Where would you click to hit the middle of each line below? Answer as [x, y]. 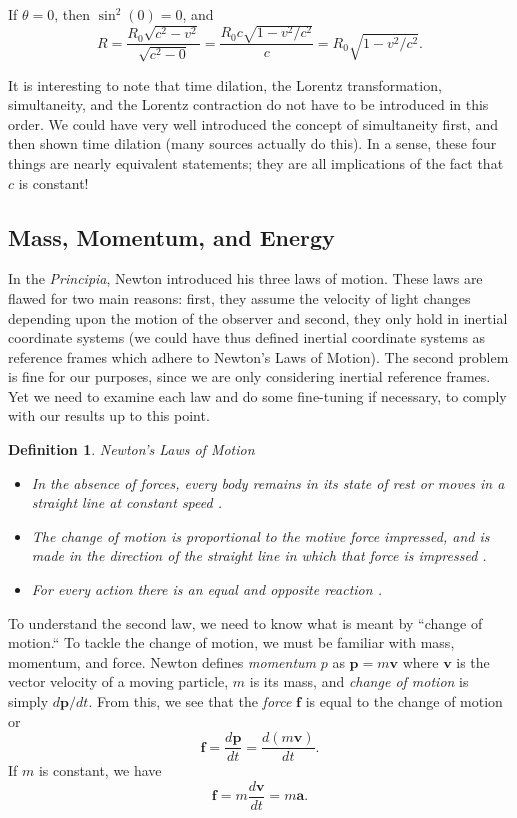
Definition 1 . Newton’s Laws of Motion [131, 449]
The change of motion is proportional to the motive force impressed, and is [260, 535]
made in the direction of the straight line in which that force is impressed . [259, 555]
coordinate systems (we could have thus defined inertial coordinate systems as [247, 337]
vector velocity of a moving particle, [118, 681]
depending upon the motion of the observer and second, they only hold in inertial [258, 317]
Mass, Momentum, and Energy [171, 236]
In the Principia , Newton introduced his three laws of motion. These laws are [245, 278]
